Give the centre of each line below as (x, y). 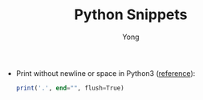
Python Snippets (131, 15)
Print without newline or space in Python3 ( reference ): (106, 73)
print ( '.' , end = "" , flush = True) (70, 88)
